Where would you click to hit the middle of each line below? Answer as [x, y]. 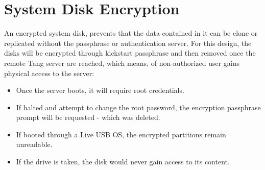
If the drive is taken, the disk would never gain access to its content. [123, 162]
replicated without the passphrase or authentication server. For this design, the [128, 43]
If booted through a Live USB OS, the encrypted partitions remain [121, 134]
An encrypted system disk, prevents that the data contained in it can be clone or [131, 33]
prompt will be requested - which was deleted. [88, 117]
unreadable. [34, 144]
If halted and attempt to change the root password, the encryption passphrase [138, 107]
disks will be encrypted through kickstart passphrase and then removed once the [130, 53]
